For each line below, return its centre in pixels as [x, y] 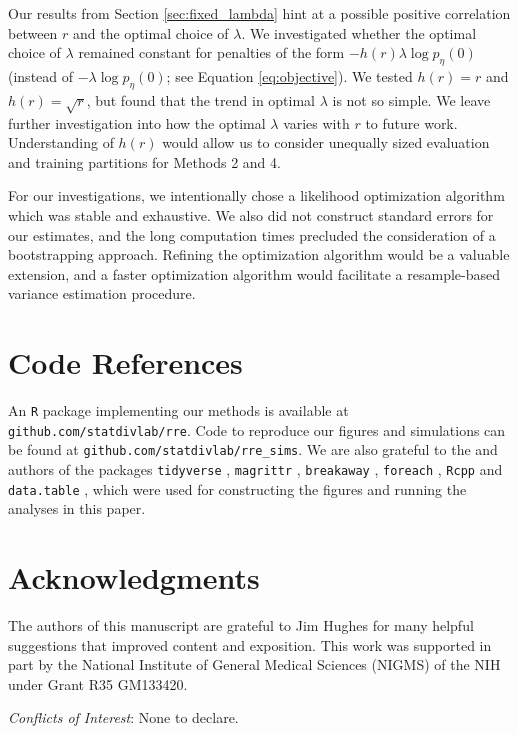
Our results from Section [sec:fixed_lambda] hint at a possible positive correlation [259, 13]
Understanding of [61, 142]
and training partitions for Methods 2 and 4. [144, 161]
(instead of [41, 75]
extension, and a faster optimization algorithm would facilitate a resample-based [254, 273]
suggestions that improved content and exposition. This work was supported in [250, 644]
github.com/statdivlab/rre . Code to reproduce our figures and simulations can [257, 429]
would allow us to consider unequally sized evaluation [326, 142]
